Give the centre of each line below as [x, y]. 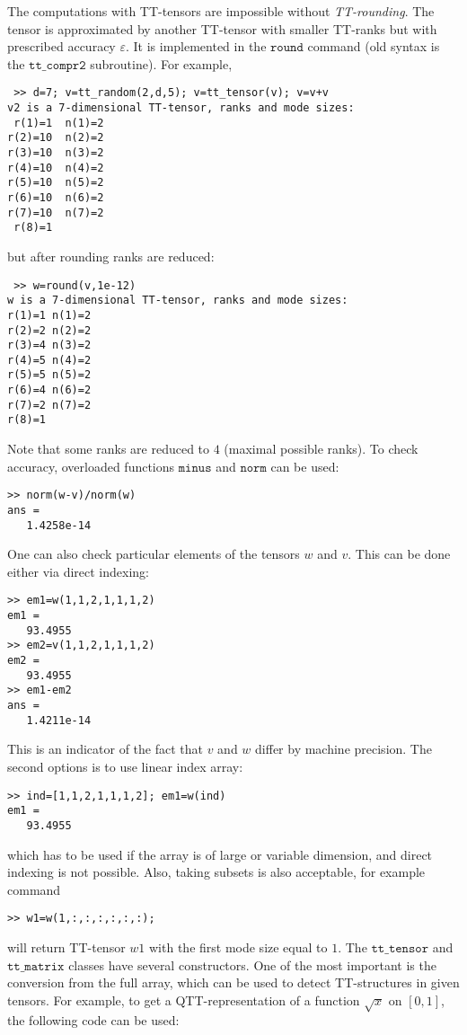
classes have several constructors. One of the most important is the [252, 964]
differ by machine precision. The [344, 749]
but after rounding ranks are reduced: [111, 256]
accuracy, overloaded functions [91, 466]
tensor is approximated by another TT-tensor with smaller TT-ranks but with [222, 28]
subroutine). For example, [161, 63]
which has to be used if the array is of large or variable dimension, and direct [220, 854]
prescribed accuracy [62, 46]
